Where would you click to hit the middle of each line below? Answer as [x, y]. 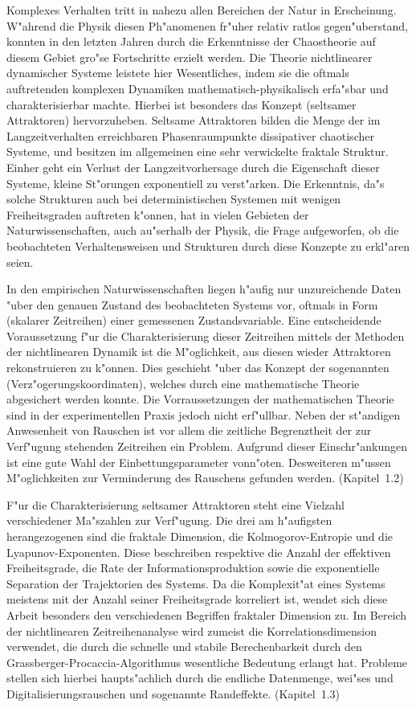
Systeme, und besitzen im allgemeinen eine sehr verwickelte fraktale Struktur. [198, 151]
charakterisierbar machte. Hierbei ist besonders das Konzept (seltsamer [181, 104]
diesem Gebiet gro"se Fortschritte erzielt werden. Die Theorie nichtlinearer [190, 57]
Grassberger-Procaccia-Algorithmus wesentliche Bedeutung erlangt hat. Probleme [207, 662]
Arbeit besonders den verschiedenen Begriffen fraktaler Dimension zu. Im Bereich [207, 614]
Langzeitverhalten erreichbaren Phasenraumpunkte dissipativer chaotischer [190, 135]
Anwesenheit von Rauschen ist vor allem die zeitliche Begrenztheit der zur [189, 430]
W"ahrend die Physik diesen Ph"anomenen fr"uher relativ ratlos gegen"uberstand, [207, 25]
